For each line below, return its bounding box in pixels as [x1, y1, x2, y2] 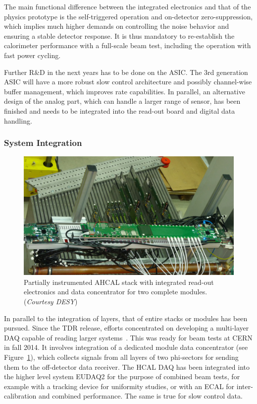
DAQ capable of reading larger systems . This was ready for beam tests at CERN [4, 332, 253, 342]
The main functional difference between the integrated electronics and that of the [4, 1, 251, 11]
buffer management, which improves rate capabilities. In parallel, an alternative [4, 86, 245, 96]
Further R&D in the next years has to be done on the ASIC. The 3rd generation [4, 67, 248, 77]
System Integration [4, 136, 82, 149]
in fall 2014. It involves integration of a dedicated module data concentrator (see [4, 342, 248, 352]
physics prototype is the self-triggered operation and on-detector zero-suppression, [4, 11, 253, 21]
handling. [4, 115, 32, 126]
